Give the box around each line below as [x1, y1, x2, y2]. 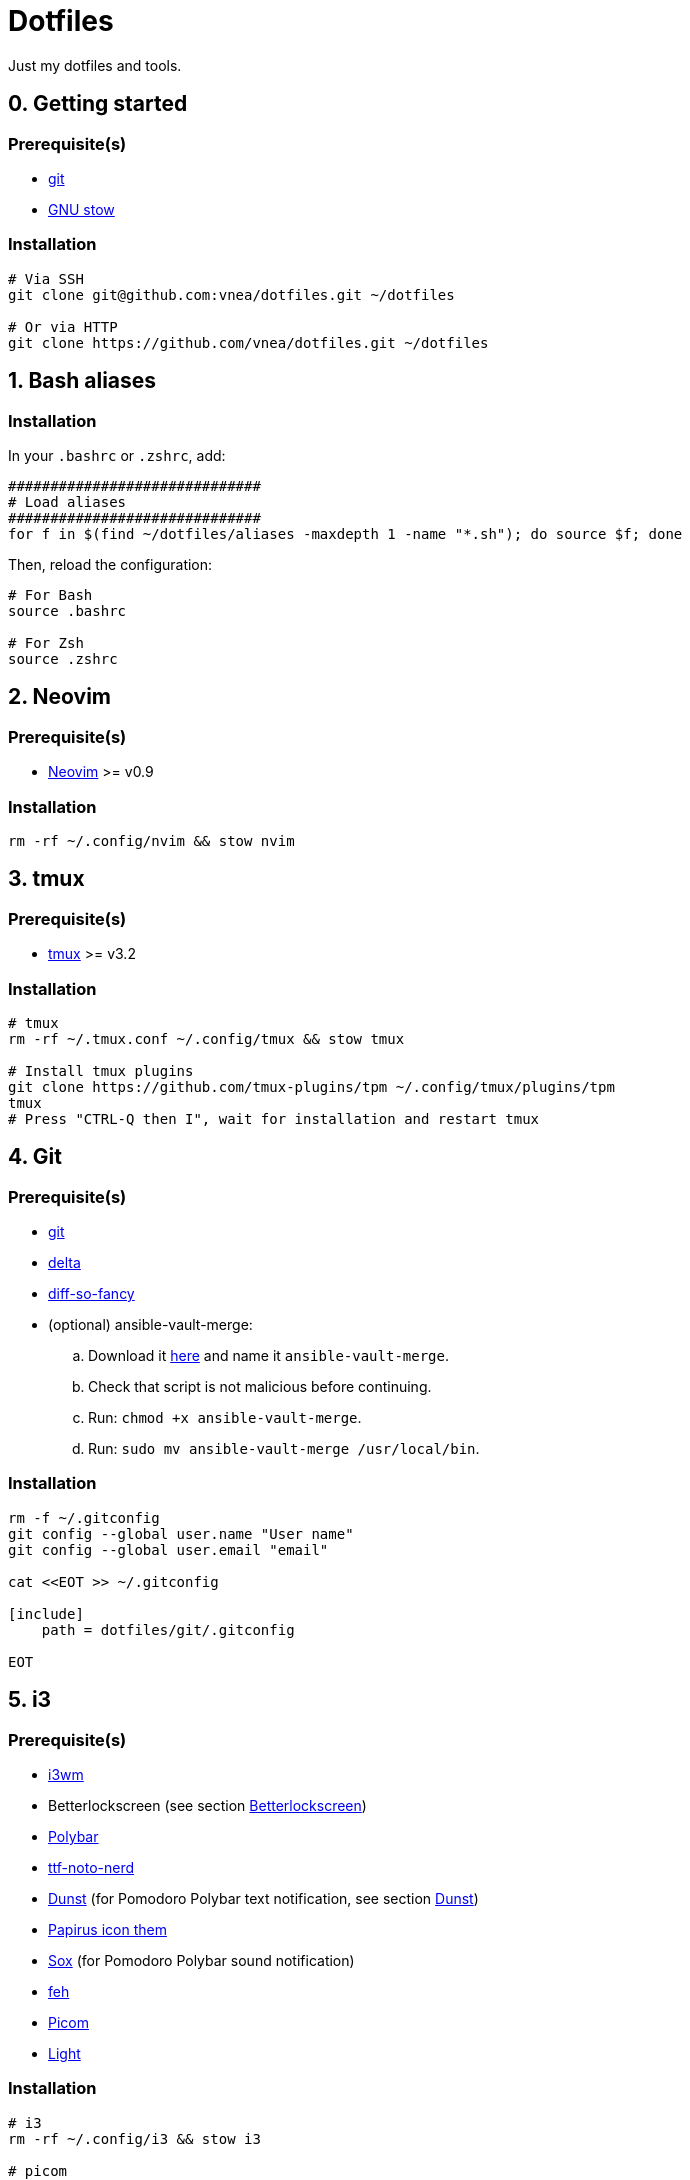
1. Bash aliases [8, 368, 157, 394]
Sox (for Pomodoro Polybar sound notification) [48, 1952, 355, 1970]
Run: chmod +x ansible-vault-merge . [88, 1409, 362, 1427]
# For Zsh [8, 634, 84, 651]
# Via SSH [8, 270, 84, 287]
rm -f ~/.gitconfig [8, 1509, 160, 1526]
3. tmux [8, 866, 85, 892]
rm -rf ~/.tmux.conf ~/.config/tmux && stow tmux [8, 1030, 405, 1047]
